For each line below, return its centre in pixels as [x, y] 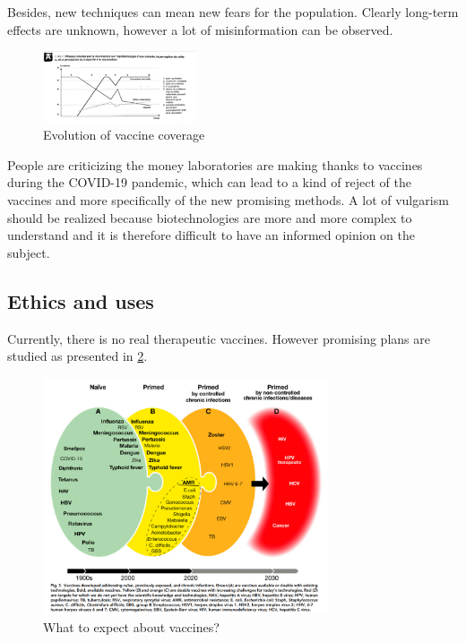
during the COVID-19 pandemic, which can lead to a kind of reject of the [209, 182]
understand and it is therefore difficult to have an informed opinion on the [211, 235]
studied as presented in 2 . [78, 356]
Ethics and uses [81, 300]
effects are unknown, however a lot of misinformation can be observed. [200, 29]
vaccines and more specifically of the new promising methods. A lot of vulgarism [228, 200]
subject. [29, 252]
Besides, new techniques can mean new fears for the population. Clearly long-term [233, 12]
